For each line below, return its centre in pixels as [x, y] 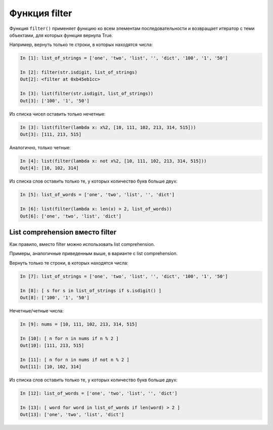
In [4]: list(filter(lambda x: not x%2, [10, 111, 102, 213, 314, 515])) [113, 161]
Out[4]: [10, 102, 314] [50, 168]
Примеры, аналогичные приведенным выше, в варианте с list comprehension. [94, 254]
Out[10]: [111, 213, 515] [52, 346]
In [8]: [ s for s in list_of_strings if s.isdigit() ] [91, 291]
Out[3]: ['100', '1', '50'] [55, 101]
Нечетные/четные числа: [37, 311]
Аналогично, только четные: [40, 148]
